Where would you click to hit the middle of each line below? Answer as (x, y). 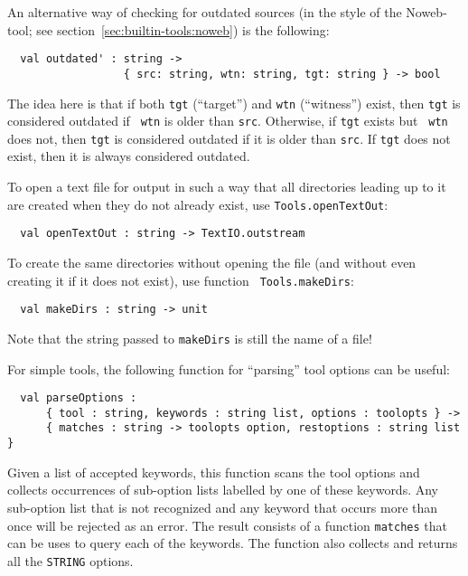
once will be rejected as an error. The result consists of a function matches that (228, 525)
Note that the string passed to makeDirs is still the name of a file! (190, 338)
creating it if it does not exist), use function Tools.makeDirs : (181, 280)
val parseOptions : (79, 398)
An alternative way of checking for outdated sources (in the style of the (205, 12)
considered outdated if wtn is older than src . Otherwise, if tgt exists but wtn (228, 121)
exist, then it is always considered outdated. (129, 156)
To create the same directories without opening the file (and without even (212, 262)
